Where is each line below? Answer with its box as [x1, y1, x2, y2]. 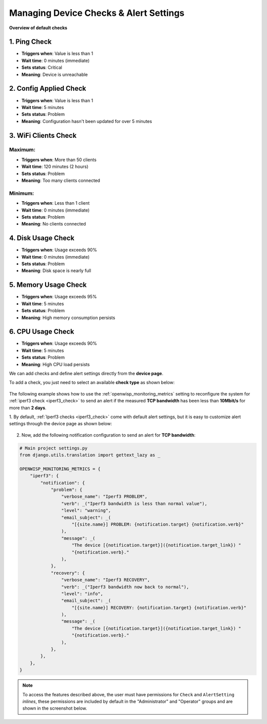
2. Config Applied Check [9, 84, 87, 93]
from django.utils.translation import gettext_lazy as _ [19, 452, 161, 458]
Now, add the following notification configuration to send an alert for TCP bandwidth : [21, 432, 196, 438]
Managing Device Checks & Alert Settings [9, 7, 185, 18]
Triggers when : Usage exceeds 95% [21, 294, 97, 300]
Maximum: [9, 146, 36, 153]
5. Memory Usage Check [9, 280, 87, 289]
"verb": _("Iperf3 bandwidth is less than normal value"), [61, 501, 208, 506]
